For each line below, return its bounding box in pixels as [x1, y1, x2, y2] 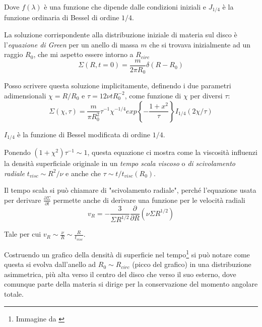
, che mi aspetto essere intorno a [33, 49, 134, 60]
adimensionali [4, 90, 46, 100]
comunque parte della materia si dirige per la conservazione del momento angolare [4, 279, 258, 289]
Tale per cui [4, 229, 41, 239]
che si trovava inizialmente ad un [149, 39, 250, 49]
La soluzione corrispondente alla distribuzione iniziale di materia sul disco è [4, 29, 237, 40]
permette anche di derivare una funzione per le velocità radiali [53, 194, 245, 205]
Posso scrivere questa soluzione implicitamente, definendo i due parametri [4, 80, 231, 91]
